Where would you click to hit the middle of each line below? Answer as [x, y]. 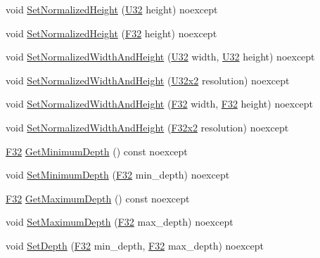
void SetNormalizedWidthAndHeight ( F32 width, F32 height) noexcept [159, 104]
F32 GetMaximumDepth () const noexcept [98, 198]
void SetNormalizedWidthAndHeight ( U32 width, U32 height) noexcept [160, 57]
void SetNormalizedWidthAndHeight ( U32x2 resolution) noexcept [148, 80]
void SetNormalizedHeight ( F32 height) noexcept [111, 33]
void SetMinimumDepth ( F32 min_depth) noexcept [118, 175]
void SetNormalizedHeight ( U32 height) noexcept [112, 9]
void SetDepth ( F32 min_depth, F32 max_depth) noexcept [135, 245]
